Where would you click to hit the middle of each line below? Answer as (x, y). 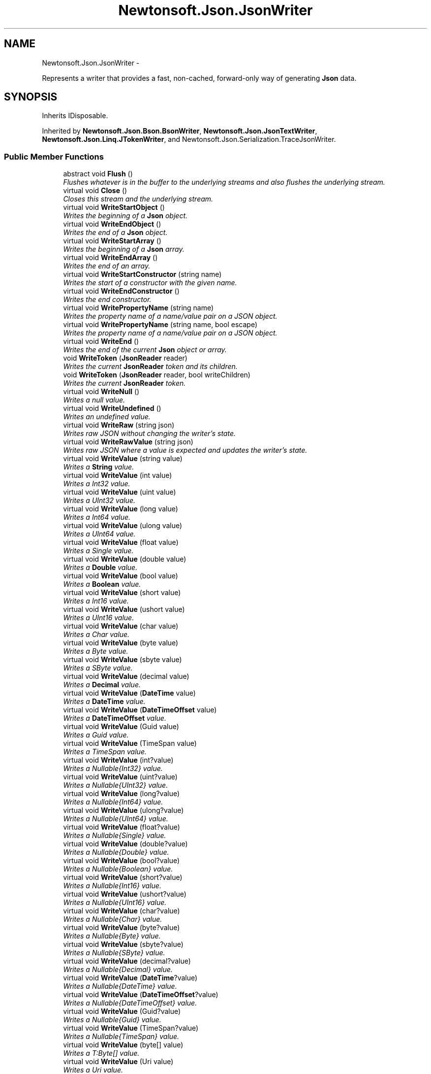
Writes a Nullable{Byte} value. (112, 936)
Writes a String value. (99, 467)
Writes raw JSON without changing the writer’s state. (149, 434)
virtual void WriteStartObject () (114, 207)
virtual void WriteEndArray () (110, 258)
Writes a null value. (94, 400)
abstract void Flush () (98, 174)
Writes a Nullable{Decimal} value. (118, 970)
